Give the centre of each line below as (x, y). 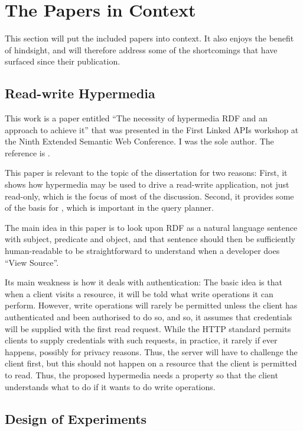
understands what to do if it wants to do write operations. (110, 386)
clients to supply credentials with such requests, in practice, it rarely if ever (141, 340)
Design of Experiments (76, 418)
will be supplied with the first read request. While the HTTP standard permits (148, 328)
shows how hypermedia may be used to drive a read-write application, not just (147, 184)
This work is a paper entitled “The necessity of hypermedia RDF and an (136, 118)
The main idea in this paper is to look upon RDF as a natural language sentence (151, 227)
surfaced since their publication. (63, 61)
